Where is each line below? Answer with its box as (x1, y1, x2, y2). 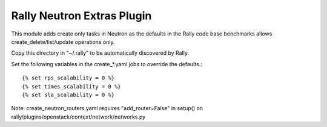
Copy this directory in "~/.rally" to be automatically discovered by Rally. (11, 49, 189, 57)
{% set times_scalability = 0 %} (22, 83, 121, 90)
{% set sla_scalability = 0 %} (22, 91, 115, 98)
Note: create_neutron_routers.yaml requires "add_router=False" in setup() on (11, 105, 203, 112)
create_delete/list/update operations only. (11, 38, 115, 45)
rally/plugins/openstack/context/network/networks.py (11, 113, 146, 120)
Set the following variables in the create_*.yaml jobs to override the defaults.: (11, 60, 202, 67)
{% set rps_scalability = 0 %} (22, 75, 115, 81)
